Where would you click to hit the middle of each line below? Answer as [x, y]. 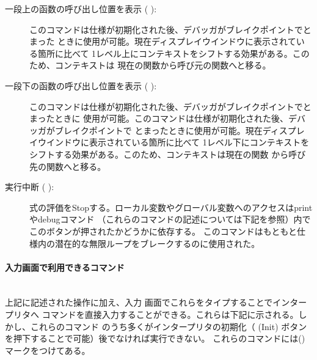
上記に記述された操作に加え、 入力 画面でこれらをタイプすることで [139, 302]
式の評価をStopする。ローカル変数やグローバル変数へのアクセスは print [171, 207]
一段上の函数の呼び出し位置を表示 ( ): [81, 9]
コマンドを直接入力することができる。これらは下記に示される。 [170, 314]
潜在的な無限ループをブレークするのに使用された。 [157, 243]
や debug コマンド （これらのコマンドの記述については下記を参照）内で [170, 219]
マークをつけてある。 [48, 350]
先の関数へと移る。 [68, 166]
